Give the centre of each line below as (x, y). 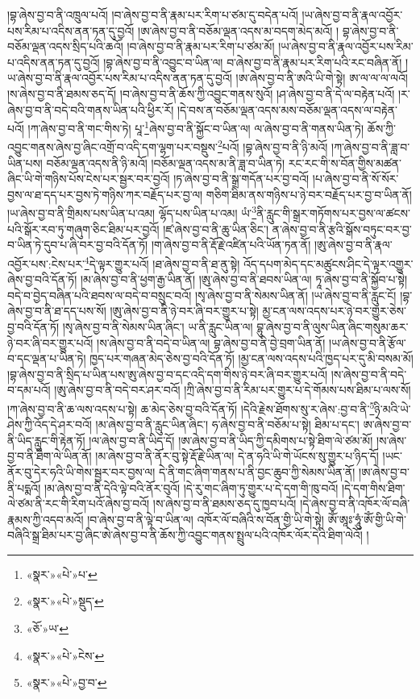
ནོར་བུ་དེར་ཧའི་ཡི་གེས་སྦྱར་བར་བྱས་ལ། (81, 471)
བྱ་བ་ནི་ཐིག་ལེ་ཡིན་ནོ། (50, 456)
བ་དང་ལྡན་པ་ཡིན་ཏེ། (47, 358)
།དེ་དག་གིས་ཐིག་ (373, 487)
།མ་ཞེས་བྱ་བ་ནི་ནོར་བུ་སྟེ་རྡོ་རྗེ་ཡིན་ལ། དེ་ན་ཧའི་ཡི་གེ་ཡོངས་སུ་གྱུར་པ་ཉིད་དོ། (237, 456)
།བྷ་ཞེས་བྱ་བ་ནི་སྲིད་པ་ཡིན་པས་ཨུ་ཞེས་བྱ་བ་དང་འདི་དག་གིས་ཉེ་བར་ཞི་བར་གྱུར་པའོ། (168, 374)
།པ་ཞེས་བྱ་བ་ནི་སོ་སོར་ (356, 179)
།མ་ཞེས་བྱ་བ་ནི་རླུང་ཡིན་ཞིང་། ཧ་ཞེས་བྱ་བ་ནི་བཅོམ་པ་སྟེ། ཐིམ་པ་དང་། (227, 424)
